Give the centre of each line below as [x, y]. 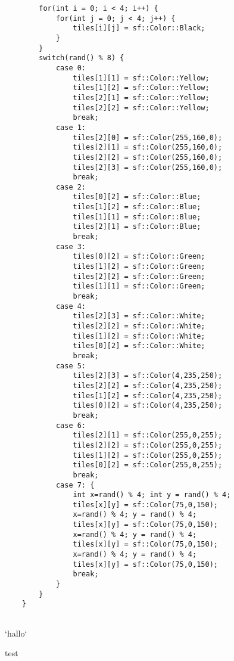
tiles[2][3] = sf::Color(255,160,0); [148, 167]
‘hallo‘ [16, 633]
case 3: [71, 246]
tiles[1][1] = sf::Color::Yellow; [141, 78]
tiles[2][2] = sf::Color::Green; [139, 276]
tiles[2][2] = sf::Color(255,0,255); [148, 445]
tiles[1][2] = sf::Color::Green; [139, 267]
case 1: [71, 127]
